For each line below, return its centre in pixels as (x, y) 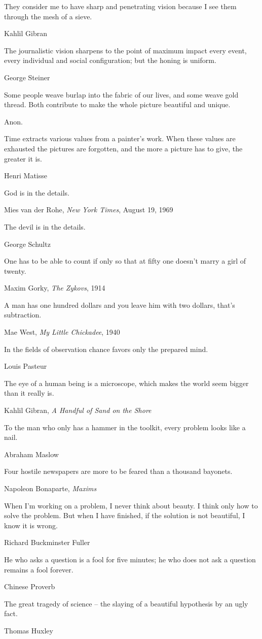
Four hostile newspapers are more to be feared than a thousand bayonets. (118, 471)
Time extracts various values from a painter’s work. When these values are (120, 138)
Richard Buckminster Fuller (47, 542)
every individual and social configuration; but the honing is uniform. (110, 60)
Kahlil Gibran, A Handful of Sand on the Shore (78, 410)
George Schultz (27, 244)
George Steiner (27, 77)
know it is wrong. (31, 525)
